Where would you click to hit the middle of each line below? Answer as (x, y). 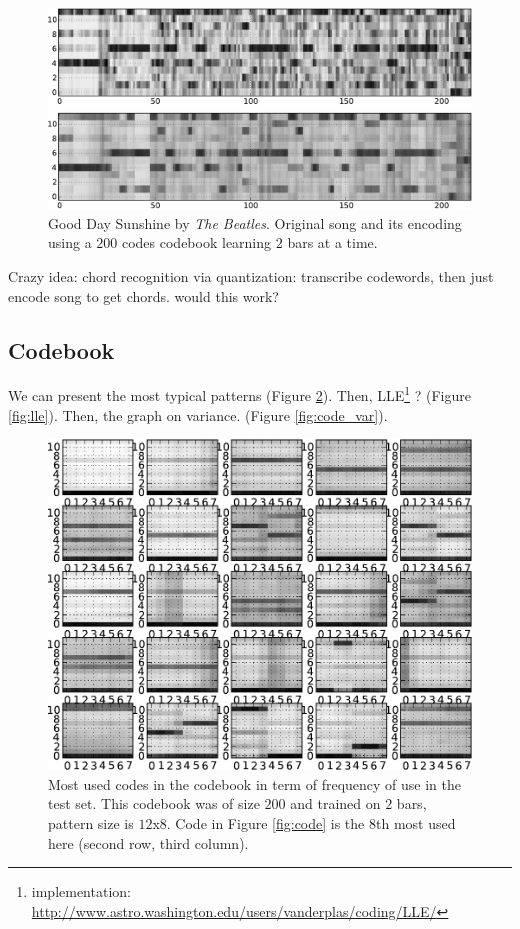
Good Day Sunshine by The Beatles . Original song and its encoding (255, 222)
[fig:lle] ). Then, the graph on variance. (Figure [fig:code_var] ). (198, 414)
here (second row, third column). (148, 842)
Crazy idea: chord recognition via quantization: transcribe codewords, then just (251, 276)
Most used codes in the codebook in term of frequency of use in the (254, 783)
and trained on (335, 803)
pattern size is (91, 823)
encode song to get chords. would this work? (143, 295)
